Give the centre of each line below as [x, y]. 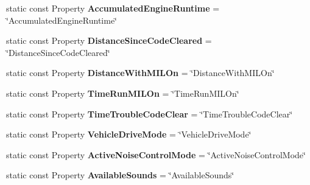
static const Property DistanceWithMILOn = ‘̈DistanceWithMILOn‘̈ [140, 73]
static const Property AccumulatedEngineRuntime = [113, 8]
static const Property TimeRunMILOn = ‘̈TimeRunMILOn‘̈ [123, 93]
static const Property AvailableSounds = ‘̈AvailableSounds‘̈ [120, 175]
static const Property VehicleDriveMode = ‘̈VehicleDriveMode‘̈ [129, 134]
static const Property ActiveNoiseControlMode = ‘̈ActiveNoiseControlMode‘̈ [156, 154]
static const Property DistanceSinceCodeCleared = [109, 40]
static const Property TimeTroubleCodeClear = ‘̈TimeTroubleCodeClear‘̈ [150, 113]
